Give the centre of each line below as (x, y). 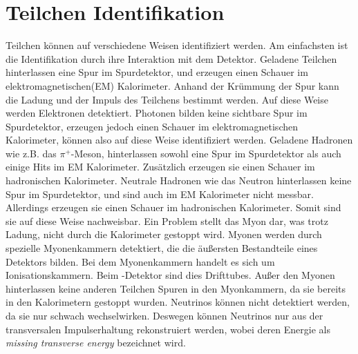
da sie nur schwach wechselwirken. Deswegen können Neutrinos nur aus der (164, 315)
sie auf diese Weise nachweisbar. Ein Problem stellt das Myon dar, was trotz (167, 220)
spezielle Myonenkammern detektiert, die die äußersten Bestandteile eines (162, 248)
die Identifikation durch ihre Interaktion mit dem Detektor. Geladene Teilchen (171, 58)
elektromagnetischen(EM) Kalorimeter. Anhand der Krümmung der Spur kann (172, 85)
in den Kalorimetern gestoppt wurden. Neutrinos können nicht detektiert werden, (178, 302)
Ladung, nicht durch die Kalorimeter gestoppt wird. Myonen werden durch (164, 234)
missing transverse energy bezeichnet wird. (96, 343)
